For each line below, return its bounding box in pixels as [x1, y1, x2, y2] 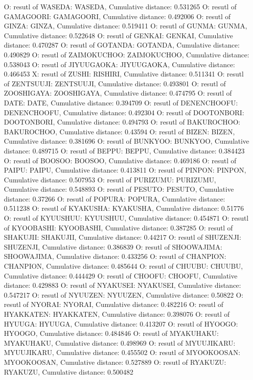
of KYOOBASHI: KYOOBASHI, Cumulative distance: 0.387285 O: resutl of [4, 222, 233, 232]
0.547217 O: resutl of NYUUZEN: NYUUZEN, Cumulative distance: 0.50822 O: [4, 289, 244, 300]
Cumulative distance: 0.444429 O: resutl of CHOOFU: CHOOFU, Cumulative [4, 270, 237, 280]
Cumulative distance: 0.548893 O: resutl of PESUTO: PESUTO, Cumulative [4, 184, 234, 194]
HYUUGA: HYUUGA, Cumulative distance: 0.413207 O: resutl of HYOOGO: [4, 318, 238, 329]
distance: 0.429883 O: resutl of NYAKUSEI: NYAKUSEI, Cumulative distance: [4, 280, 241, 290]
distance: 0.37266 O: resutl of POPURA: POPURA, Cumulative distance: [4, 193, 225, 203]
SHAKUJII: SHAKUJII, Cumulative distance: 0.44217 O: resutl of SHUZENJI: [4, 232, 241, 242]
